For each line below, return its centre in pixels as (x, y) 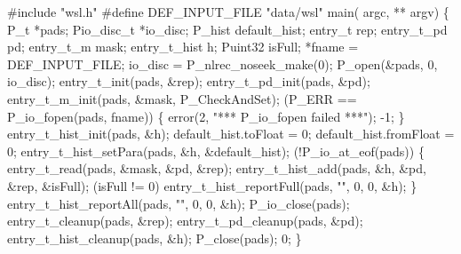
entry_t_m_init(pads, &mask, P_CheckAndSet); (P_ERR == (182, 98)
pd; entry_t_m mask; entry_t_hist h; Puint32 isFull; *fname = (183, 47)
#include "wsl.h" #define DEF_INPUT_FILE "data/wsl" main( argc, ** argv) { (228, 12)
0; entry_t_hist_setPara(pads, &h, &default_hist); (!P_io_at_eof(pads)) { (216, 151)
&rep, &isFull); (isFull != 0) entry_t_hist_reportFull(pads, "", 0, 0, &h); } (212, 185)
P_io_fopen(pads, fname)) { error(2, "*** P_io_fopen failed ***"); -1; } (206, 116)
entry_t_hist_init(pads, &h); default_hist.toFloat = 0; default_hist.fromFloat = (231, 134)
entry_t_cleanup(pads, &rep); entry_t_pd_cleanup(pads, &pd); (185, 221)
